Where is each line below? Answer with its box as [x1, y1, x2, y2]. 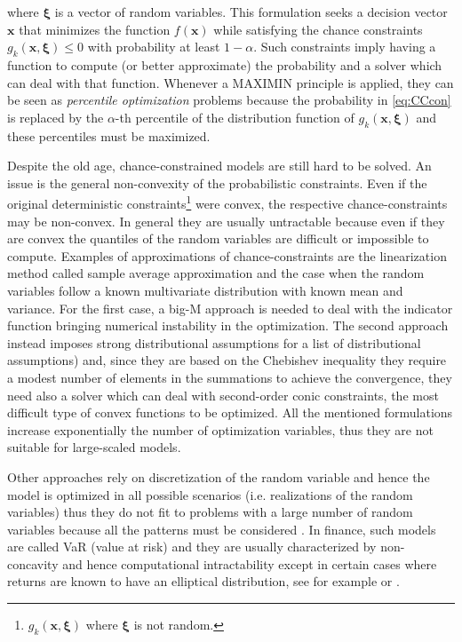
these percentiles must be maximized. [7, 126, 211, 145]
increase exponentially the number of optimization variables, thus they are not [7, 420, 434, 439]
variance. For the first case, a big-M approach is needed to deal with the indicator [7, 298, 453, 317]
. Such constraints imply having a [253, 37, 436, 56]
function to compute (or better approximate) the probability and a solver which [7, 55, 442, 74]
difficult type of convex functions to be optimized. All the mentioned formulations [7, 403, 453, 422]
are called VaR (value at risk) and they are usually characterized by [7, 537, 377, 556]
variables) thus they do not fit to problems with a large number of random [7, 503, 413, 521]
